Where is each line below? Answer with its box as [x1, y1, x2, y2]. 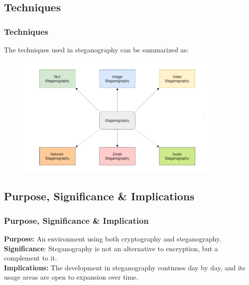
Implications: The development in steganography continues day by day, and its [4, 262, 246, 272]
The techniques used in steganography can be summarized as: [4, 45, 189, 54]
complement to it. [4, 253, 57, 263]
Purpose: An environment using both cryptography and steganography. [4, 233, 222, 243]
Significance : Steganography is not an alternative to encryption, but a [4, 243, 218, 253]
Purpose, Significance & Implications [4, 189, 195, 204]
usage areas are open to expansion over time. [4, 272, 138, 282]
